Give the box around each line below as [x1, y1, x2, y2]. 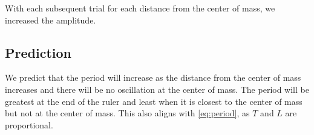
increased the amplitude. [5, 13, 96, 26]
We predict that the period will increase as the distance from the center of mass [5, 71, 301, 84]
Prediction [5, 43, 71, 61]
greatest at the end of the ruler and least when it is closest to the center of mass [5, 95, 303, 107]
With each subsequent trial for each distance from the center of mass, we [5, 2, 275, 14]
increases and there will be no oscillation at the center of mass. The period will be [5, 83, 309, 95]
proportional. [5, 118, 53, 131]
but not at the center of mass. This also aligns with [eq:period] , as [5, 107, 250, 119]
